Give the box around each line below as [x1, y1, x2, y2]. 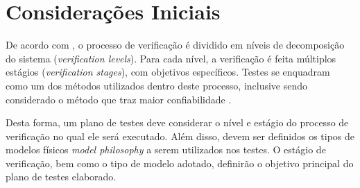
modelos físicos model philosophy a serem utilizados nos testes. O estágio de [6, 142, 326, 157]
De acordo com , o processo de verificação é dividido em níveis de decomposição [6, 37, 345, 52]
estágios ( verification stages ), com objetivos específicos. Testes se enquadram [6, 65, 330, 79]
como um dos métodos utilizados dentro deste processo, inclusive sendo [6, 78, 308, 92]
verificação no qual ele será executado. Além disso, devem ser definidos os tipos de [6, 128, 355, 143]
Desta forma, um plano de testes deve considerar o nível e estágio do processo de [6, 115, 349, 130]
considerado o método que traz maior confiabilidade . [6, 92, 232, 106]
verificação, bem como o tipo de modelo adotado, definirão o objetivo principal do [6, 155, 354, 170]
